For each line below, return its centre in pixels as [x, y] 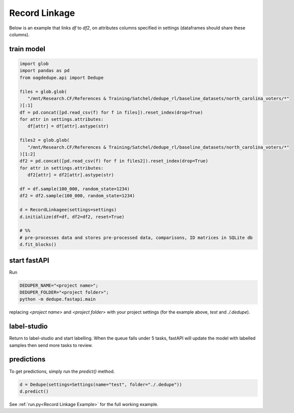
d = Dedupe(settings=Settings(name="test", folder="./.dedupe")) [101, 384]
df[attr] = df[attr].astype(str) [68, 126]
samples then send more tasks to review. [51, 345]
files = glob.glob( [43, 91]
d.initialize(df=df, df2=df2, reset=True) [72, 217]
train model [27, 49]
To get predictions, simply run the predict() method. [62, 371]
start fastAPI [29, 260]
